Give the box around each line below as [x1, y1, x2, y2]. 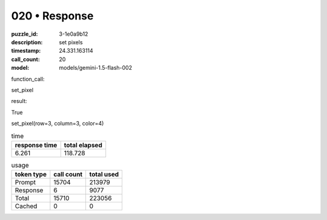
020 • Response [11, 9, 94, 22]
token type [15, 170, 47, 179]
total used [89, 170, 119, 179]
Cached [15, 202, 38, 210]
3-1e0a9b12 [59, 30, 88, 38]
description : [11, 38, 43, 45]
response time [15, 141, 58, 149]
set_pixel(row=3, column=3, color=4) [11, 120, 104, 127]
